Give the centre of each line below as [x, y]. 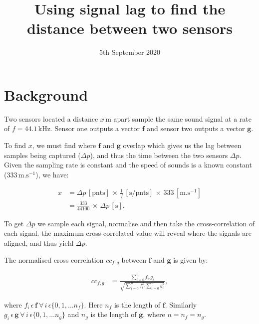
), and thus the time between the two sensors [159, 155]
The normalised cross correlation [54, 259]
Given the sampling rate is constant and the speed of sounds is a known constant [128, 165]
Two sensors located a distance [51, 118]
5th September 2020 [130, 52]
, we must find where [64, 145]
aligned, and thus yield [39, 243]
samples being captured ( [42, 155]
